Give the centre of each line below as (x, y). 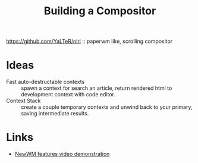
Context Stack (23, 101)
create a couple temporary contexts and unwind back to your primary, (107, 107)
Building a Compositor (100, 11)
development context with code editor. (68, 95)
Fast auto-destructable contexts (45, 82)
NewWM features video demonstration (62, 154)
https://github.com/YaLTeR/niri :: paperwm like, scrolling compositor (89, 41)
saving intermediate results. (55, 114)
